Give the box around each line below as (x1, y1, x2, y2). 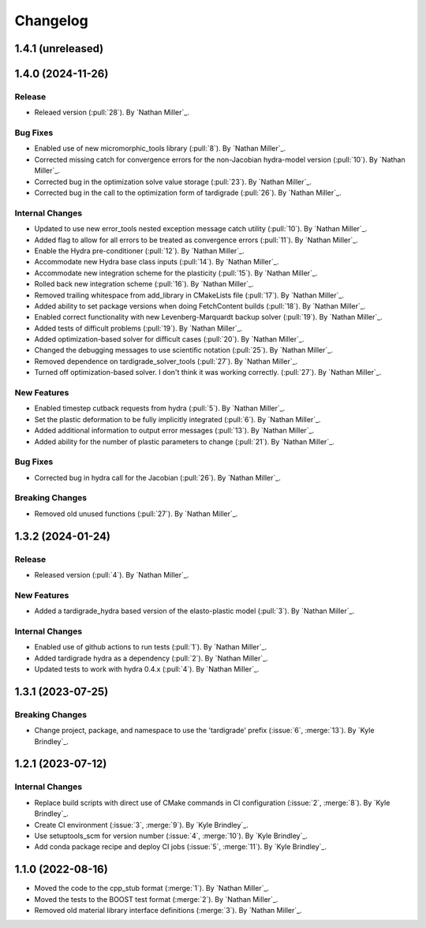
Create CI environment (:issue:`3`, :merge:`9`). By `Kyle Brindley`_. (34, 820, 248, 829)
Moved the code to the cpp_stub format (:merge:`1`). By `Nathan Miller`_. (34, 884, 270, 893)
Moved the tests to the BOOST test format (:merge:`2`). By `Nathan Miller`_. (34, 894, 278, 904)
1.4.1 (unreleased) (14, 42, 104, 55)
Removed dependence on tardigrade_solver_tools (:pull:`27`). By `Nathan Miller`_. (34, 356, 298, 366)
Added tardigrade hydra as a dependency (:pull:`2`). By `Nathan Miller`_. (34, 653, 268, 663)
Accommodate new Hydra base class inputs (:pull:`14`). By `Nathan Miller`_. (34, 257, 279, 267)
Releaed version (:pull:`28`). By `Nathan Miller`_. (34, 107, 189, 118)
